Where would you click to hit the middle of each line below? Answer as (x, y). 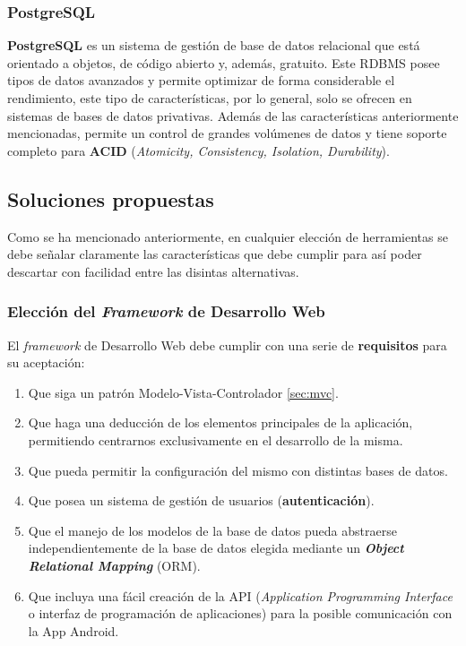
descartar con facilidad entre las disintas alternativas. (153, 271)
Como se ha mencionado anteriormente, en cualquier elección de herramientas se (228, 236)
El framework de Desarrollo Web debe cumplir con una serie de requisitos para (227, 345)
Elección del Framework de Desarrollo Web (166, 311)
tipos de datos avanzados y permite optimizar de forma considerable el (201, 80)
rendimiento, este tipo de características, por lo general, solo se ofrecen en (210, 98)
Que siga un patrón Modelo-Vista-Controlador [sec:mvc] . (183, 392)
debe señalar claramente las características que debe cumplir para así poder (215, 254)
